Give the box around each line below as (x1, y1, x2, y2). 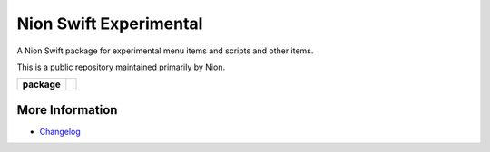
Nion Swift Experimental (16, 14, 203, 33)
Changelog (39, 126, 81, 137)
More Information (16, 102, 118, 118)
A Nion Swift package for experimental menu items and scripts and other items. (16, 45, 314, 56)
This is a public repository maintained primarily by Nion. (16, 62, 226, 72)
